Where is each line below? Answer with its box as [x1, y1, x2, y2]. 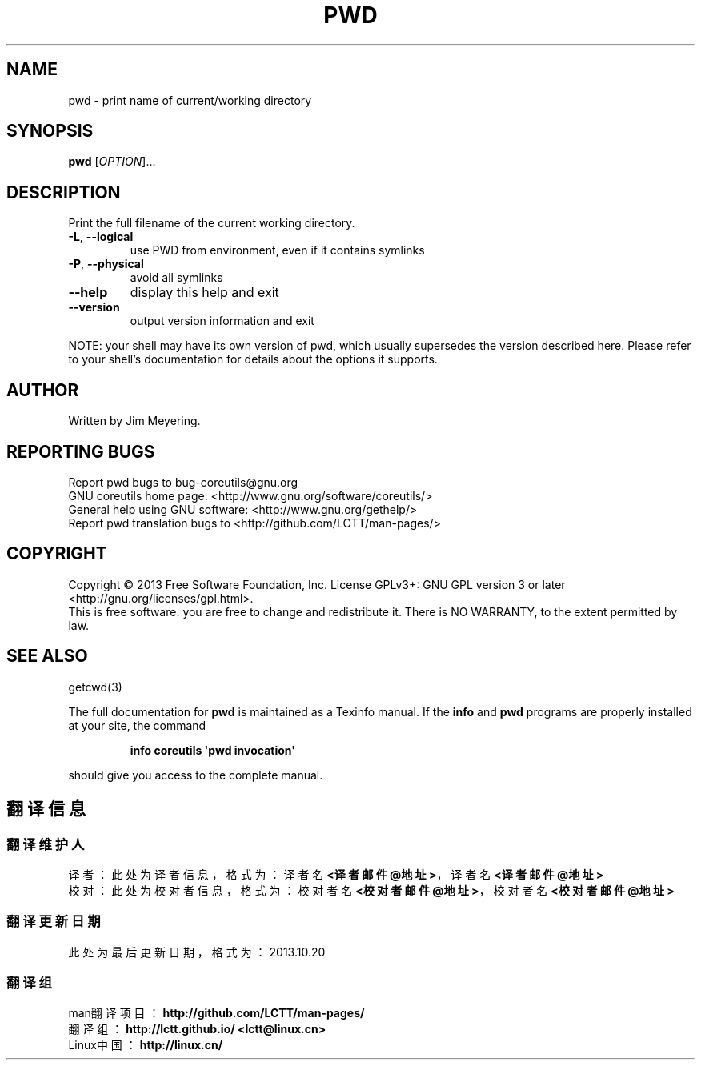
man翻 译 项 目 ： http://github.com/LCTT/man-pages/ [68, 1006, 365, 1020]
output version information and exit [130, 314, 314, 328]
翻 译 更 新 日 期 [6, 913, 101, 930]
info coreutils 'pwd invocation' [130, 743, 295, 757]
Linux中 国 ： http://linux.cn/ [68, 1038, 223, 1052]
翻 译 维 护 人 [6, 836, 85, 852]
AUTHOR [6, 379, 79, 400]
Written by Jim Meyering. [68, 414, 201, 428]
